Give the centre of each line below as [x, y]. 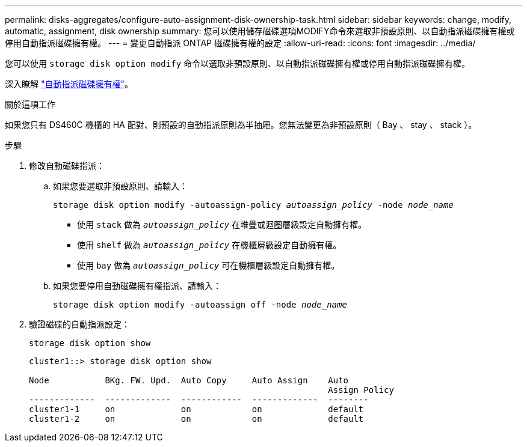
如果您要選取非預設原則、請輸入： [120, 186]
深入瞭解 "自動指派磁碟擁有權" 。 [69, 84]
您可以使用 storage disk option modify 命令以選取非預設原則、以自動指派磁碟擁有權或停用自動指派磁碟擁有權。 [238, 63]
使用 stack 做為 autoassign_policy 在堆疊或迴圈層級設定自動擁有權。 [222, 224]
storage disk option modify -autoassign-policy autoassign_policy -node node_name [253, 205]
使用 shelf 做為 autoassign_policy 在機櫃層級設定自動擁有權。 [209, 245]
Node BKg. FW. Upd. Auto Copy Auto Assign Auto [189, 380]
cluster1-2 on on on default [196, 419]
